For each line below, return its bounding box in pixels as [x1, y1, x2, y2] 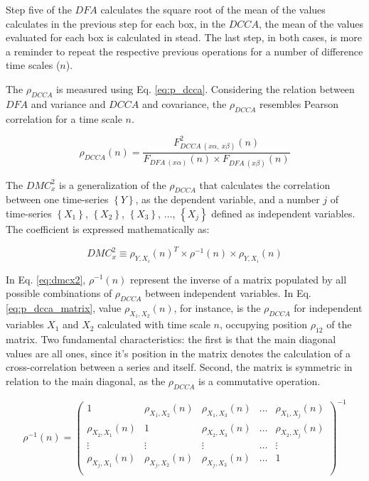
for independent [294, 300, 363, 315]
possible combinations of [6, 286, 112, 301]
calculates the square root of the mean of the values [100, 2, 326, 16]
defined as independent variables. [211, 206, 355, 220]
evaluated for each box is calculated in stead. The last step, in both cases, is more [6, 30, 363, 45]
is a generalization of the [59, 177, 166, 192]
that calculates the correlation [199, 177, 331, 192]
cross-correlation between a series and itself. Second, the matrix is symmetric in [6, 360, 353, 374]
